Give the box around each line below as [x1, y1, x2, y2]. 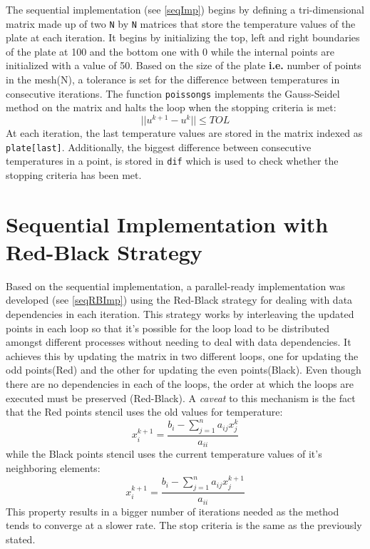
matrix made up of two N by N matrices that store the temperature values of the [6, 16, 356, 31]
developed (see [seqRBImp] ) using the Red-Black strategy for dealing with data [6, 292, 353, 307]
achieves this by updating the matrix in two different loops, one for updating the [6, 348, 359, 363]
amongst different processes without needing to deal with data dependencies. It [6, 334, 351, 349]
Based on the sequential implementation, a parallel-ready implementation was [6, 278, 346, 293]
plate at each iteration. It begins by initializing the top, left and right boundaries [6, 30, 360, 45]
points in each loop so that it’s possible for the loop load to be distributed [6, 320, 330, 335]
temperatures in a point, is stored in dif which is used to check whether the [6, 153, 339, 168]
